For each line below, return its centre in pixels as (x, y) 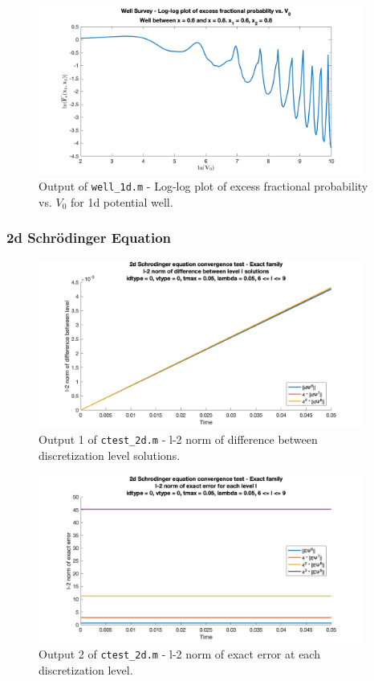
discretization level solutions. (110, 455)
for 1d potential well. (122, 201)
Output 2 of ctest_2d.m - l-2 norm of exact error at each (179, 654)
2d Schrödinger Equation (89, 238)
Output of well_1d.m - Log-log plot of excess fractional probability (203, 185)
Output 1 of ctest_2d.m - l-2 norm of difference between (178, 439)
